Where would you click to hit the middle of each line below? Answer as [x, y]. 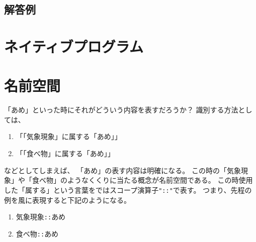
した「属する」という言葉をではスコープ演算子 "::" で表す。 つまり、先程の [128, 190]
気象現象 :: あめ [41, 217]
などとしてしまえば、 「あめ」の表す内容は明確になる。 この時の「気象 [122, 170]
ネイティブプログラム [74, 46]
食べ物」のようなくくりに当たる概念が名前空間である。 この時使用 [142, 180]
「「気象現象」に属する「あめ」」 [69, 136]
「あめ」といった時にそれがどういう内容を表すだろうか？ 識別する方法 [121, 110]
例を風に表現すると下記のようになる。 [67, 200]
